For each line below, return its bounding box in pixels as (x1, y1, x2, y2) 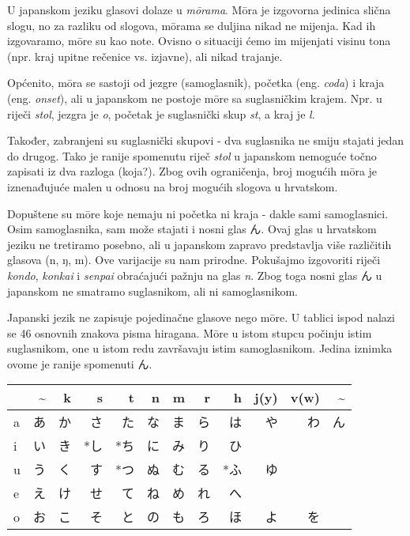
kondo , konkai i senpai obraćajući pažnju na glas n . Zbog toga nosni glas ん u (7, 266, 382, 283)
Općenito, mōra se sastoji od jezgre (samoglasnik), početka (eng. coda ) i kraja (7, 74, 385, 91)
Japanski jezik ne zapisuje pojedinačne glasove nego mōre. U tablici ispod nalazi (7, 309, 395, 326)
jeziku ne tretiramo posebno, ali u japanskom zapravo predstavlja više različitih (7, 236, 392, 252)
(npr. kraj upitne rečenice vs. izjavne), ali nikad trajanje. (7, 47, 283, 64)
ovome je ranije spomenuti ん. (7, 355, 152, 372)
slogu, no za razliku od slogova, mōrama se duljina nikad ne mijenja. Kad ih (7, 17, 376, 33)
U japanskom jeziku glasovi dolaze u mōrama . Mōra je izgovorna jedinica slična (7, 2, 391, 17)
